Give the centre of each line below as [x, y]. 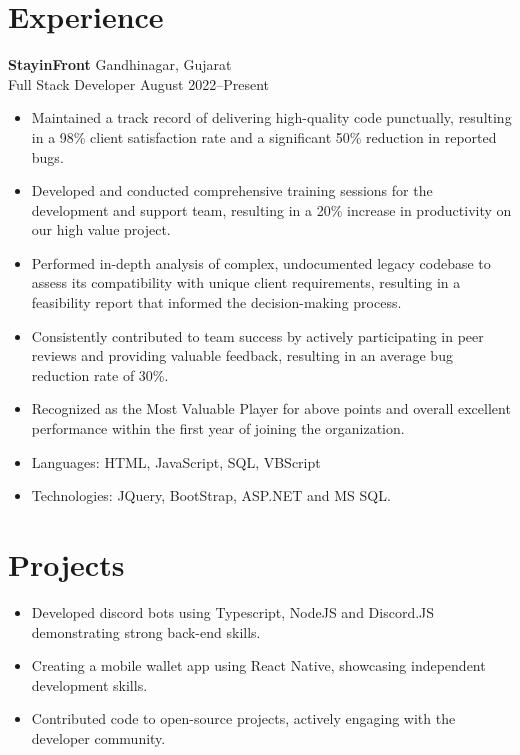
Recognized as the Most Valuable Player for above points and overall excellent [271, 408]
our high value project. [101, 229]
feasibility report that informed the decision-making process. [216, 302]
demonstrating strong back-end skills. [146, 631]
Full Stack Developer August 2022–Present [138, 83]
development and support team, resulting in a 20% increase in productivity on [271, 209]
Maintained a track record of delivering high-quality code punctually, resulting [271, 117]
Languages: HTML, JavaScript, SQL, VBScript [176, 461]
